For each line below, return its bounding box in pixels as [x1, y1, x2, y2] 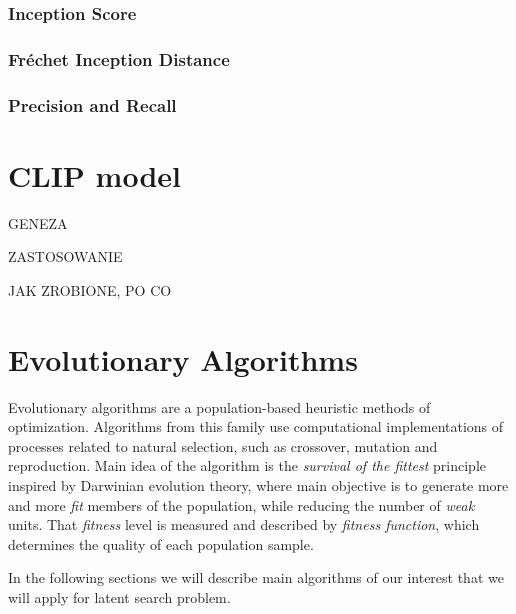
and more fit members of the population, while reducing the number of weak [8, 494, 475, 515]
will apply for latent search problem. [8, 586, 231, 607]
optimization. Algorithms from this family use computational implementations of [8, 416, 504, 437]
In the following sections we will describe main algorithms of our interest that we [8, 567, 504, 588]
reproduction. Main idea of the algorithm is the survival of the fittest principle [8, 455, 487, 476]
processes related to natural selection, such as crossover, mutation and [8, 435, 438, 456]
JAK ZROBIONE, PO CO [8, 279, 172, 300]
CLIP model [8, 154, 181, 195]
